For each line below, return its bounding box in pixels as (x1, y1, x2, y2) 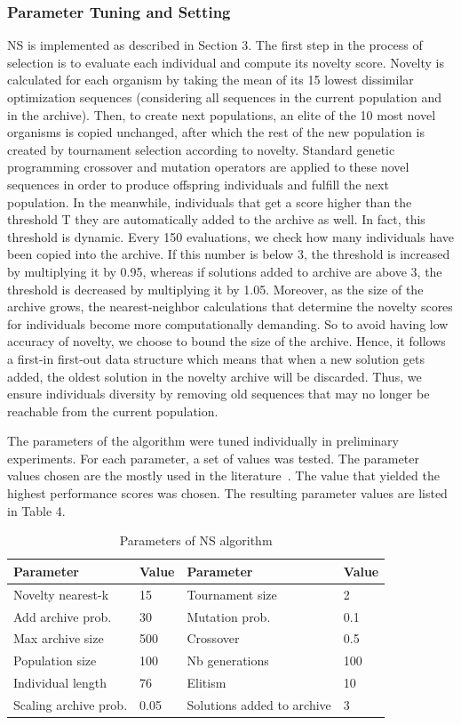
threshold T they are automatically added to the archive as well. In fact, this (7, 210, 425, 229)
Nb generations (187, 651, 269, 670)
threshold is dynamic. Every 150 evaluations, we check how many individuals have (7, 227, 455, 246)
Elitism (187, 673, 227, 692)
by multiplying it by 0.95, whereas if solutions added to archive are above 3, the (7, 262, 442, 280)
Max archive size (13, 629, 104, 648)
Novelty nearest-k (13, 584, 109, 603)
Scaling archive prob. (13, 695, 128, 713)
